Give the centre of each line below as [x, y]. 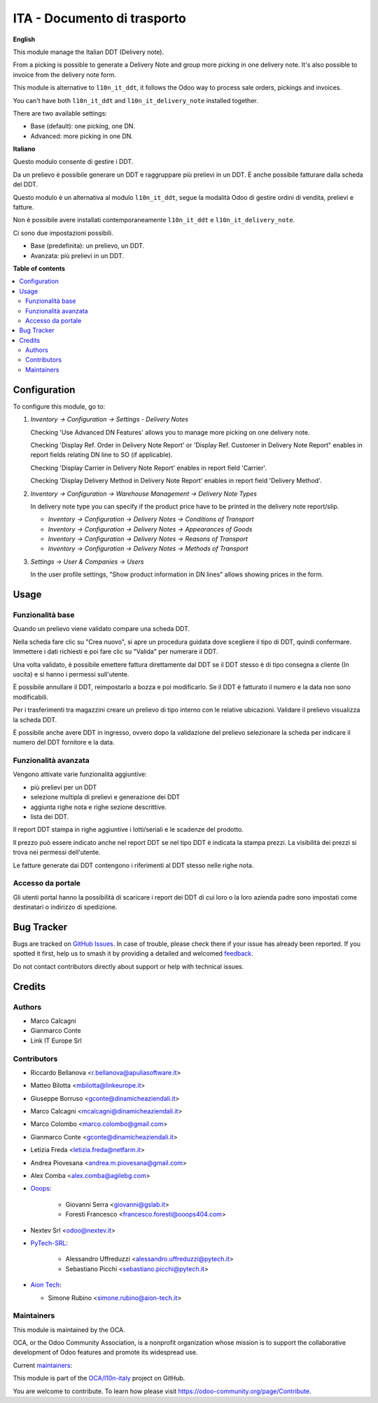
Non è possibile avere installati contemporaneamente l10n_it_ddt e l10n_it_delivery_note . [154, 220]
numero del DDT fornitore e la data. [64, 743]
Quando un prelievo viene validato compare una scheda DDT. [101, 629]
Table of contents [39, 268]
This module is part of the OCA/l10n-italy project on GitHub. [99, 1378]
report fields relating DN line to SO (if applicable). [101, 455]
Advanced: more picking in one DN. [82, 136]
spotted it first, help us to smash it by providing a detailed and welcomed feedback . [133, 954]
